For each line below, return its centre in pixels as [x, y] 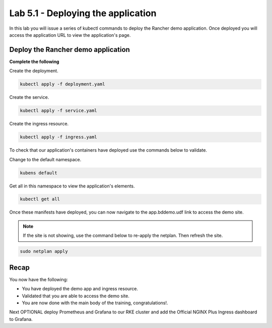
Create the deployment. [34, 71]
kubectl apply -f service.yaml [59, 111]
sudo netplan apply [44, 251]
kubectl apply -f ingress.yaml [59, 137]
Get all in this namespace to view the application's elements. [72, 186]
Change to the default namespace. [45, 159]
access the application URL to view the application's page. [70, 35]
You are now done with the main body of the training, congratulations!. [95, 303]
